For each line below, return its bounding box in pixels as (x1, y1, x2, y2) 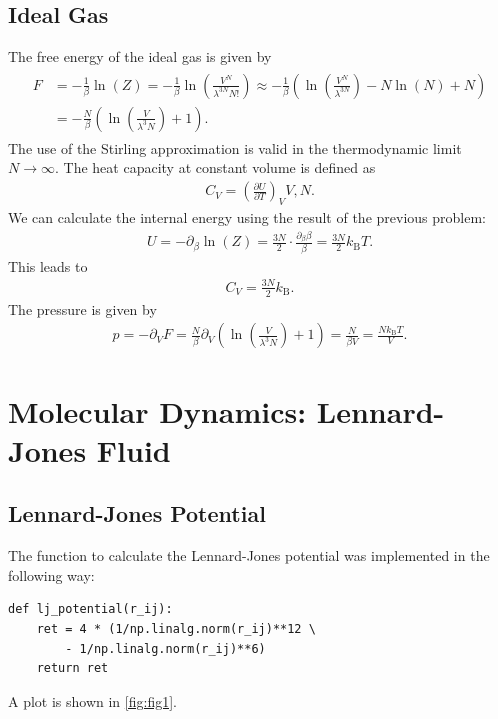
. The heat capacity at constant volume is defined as (54, 157, 376, 178)
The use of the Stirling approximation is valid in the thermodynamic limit (8, 137, 462, 158)
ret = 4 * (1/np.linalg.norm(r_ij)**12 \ (36, 621, 316, 636)
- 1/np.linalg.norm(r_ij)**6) (65, 641, 266, 656)
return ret (36, 661, 109, 676)
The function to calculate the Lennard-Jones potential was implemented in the (8, 545, 490, 566)
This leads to (8, 255, 88, 276)
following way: (8, 564, 95, 585)
